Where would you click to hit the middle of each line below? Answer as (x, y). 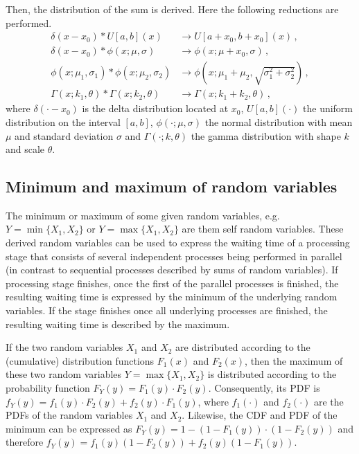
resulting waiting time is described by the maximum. (118, 324)
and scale (25, 149)
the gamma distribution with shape (266, 135)
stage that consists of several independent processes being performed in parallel (174, 256)
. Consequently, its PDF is (264, 388)
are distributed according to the (243, 347)
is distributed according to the (272, 374)
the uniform (328, 108)
